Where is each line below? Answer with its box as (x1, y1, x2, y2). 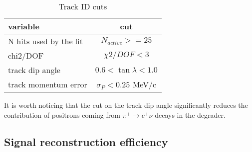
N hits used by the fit (8, 35, 83, 47)
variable (8, 20, 40, 32)
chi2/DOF (8, 50, 44, 61)
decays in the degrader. (155, 109, 226, 120)
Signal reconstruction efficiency (4, 134, 168, 149)
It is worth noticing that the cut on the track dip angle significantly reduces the (4, 100, 248, 110)
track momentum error (8, 78, 87, 90)
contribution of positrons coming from (4, 109, 120, 120)
